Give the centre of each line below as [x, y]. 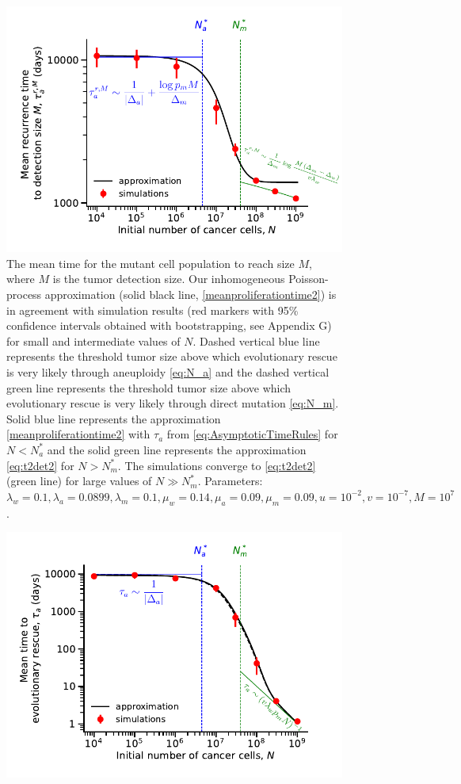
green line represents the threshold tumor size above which [149, 387]
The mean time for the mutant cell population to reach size [150, 263]
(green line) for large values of [79, 481]
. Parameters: [230, 481]
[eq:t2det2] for [40, 465]
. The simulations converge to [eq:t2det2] [217, 465]
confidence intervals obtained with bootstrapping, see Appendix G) [169, 325]
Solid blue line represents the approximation [114, 418]
